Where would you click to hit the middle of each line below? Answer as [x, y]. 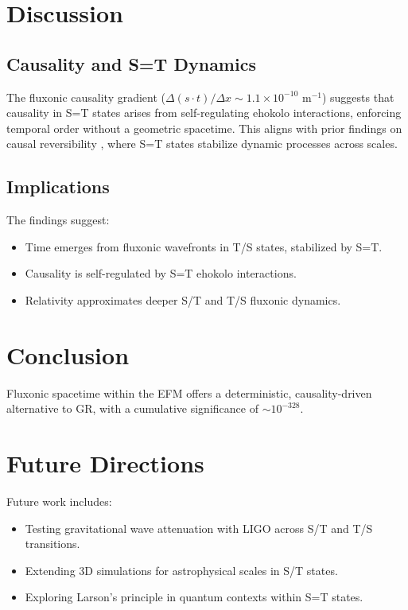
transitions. [52, 544]
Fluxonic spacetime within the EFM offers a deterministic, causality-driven [189, 392]
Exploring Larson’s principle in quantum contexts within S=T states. [194, 597]
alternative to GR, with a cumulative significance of [132, 408]
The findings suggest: [58, 220]
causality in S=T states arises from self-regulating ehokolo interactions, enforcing [204, 113]
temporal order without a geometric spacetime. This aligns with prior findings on [204, 128]
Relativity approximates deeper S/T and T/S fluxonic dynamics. [183, 299]
